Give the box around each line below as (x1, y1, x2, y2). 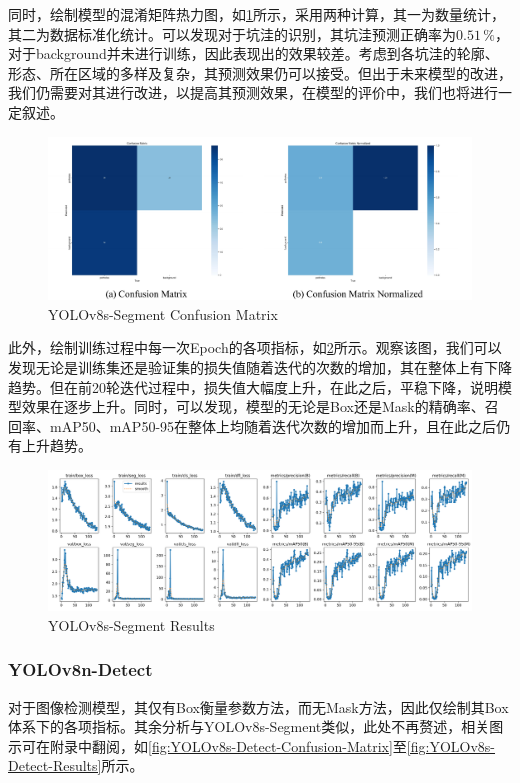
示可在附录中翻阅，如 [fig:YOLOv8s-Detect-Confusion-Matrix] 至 (8, 735, 407, 756)
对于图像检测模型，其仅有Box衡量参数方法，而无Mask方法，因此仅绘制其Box (8, 696, 509, 717)
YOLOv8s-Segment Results (48, 614, 215, 635)
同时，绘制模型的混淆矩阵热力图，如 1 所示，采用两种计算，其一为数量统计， (8, 4, 505, 24)
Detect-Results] (8, 755, 102, 776)
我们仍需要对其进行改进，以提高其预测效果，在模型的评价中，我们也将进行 (8, 82, 498, 103)
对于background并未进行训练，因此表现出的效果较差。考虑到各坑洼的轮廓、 (8, 43, 499, 64)
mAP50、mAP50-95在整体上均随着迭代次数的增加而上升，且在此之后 (49, 415, 497, 436)
